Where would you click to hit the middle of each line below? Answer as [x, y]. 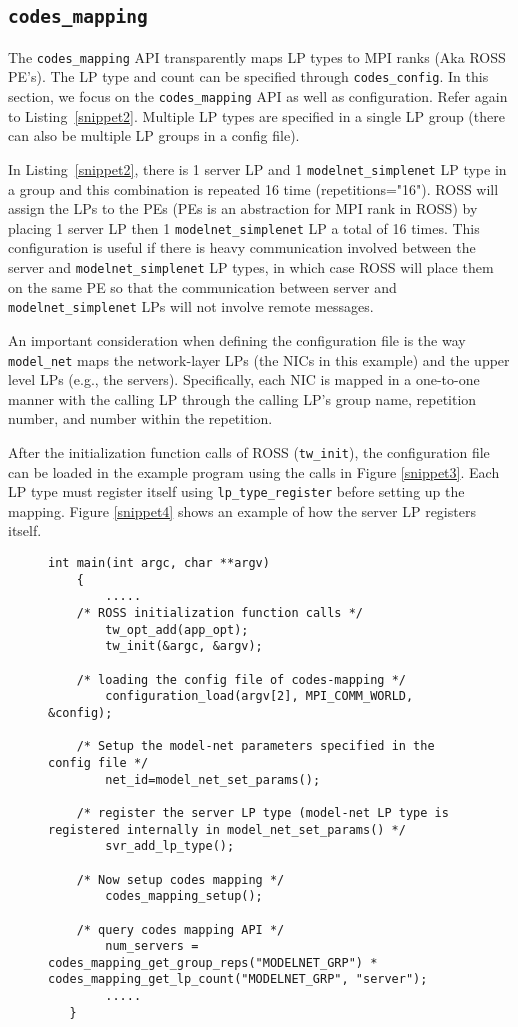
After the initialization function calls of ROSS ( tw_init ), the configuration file [249, 451]
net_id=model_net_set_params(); [213, 779]
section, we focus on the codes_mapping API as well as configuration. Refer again [258, 96]
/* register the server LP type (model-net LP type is [262, 812]
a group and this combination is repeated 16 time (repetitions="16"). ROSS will [253, 188]
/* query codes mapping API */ [180, 929]
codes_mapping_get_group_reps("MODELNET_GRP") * [213, 962]
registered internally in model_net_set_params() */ [227, 829]
